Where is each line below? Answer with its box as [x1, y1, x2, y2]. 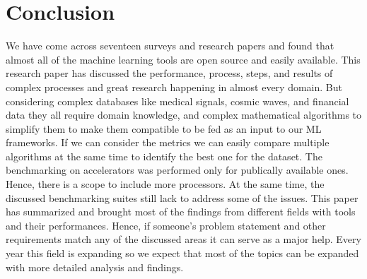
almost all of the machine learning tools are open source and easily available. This [6, 52, 361, 66]
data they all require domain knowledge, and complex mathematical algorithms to [6, 107, 362, 122]
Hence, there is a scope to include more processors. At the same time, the [6, 177, 325, 191]
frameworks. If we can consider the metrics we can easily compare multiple [6, 135, 330, 150]
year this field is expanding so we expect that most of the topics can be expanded [6, 246, 359, 261]
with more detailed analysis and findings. [6, 259, 184, 274]
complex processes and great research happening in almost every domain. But [6, 79, 342, 94]
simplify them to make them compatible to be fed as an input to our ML [6, 121, 322, 136]
